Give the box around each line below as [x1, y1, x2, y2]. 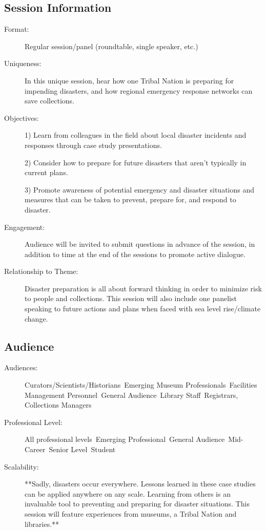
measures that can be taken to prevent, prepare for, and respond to [25, 194, 236, 205]
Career [25, 444, 46, 455]
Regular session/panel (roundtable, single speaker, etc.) [25, 40, 198, 51]
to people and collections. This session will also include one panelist [25, 293, 237, 304]
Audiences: [4, 362, 38, 373]
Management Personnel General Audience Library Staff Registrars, [25, 389, 238, 400]
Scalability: [4, 461, 39, 472]
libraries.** [25, 518, 59, 529]
